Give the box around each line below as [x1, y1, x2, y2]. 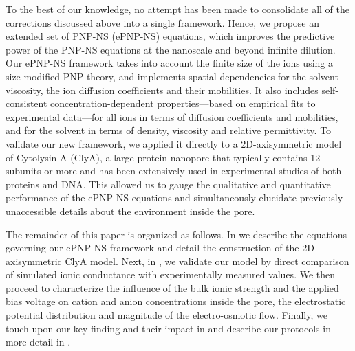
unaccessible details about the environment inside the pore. [6, 203, 255, 218]
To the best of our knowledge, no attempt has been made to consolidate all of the [6, 2, 349, 16]
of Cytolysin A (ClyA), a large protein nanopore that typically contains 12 [6, 150, 321, 164]
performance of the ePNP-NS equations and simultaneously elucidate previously [6, 190, 343, 205]
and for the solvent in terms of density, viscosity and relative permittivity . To [6, 123, 332, 137]
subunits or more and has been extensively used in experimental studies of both [6, 163, 342, 178]
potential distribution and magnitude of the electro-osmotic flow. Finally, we [6, 308, 327, 322]
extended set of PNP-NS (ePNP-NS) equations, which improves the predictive [6, 29, 335, 43]
